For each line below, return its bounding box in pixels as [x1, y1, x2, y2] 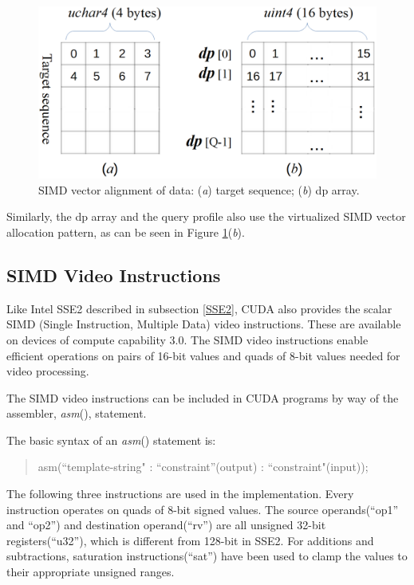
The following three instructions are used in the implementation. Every [6, 485, 354, 502]
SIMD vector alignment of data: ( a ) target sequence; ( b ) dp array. [38, 181, 360, 198]
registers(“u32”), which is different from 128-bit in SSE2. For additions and [6, 532, 374, 548]
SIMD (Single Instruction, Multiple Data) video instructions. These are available [6, 316, 401, 332]
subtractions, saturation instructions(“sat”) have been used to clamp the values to [6, 548, 408, 564]
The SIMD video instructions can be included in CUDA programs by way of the [6, 389, 399, 406]
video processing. [6, 363, 89, 379]
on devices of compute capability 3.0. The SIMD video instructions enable [6, 331, 369, 347]
